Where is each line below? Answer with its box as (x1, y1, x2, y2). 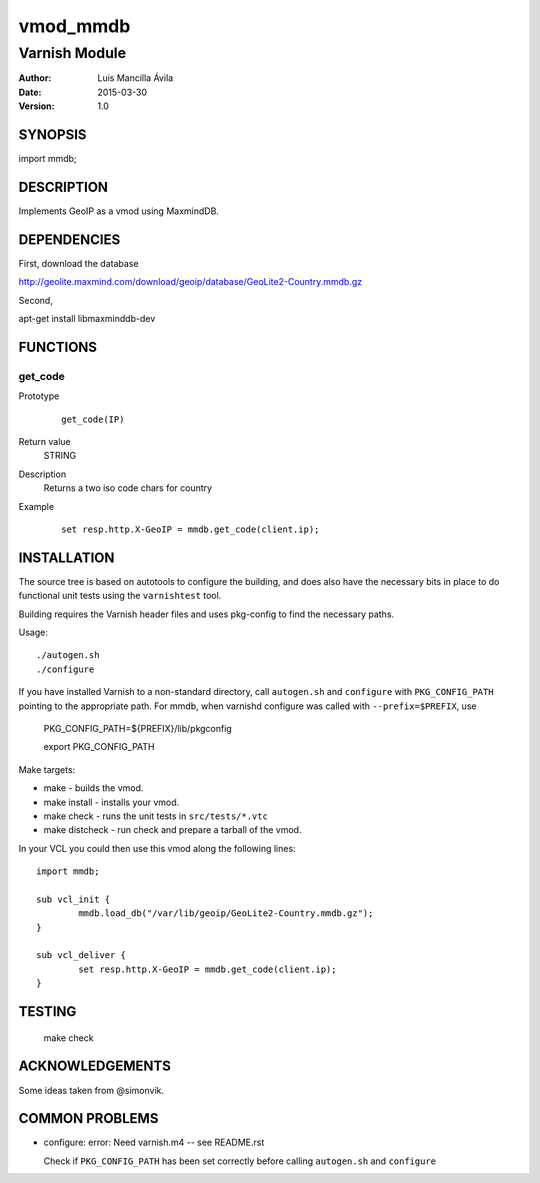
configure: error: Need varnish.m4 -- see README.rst (43, 1136, 265, 1149)
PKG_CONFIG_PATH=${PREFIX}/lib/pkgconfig (43, 722, 232, 734)
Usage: (18, 626, 49, 639)
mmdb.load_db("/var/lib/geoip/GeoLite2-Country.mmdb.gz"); (78, 908, 374, 919)
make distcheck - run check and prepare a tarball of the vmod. (43, 824, 302, 836)
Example (18, 500, 55, 512)
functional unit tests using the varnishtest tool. (18, 590, 222, 602)
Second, (18, 294, 54, 306)
